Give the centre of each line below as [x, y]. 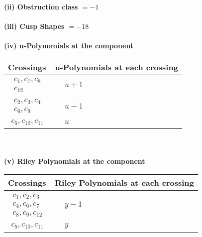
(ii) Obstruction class [41, 6]
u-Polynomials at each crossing [116, 67]
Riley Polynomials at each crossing [124, 183]
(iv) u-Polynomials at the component [69, 46]
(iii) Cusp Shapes [34, 26]
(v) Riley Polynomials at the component [75, 161]
